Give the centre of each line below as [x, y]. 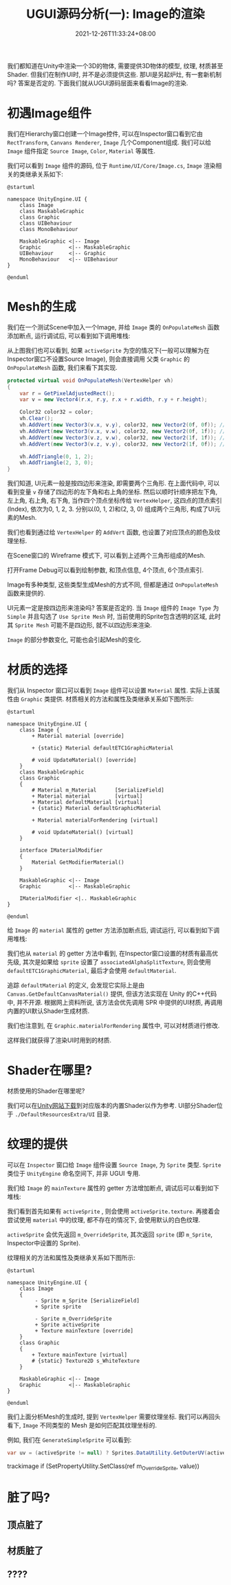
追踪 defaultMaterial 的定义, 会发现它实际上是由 [76, 985]
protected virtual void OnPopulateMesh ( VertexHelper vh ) [90, 380]
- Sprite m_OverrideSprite [73, 1319]
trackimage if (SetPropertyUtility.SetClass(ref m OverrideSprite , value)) [103, 1467]
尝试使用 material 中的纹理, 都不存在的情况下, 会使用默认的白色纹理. [104, 1220]
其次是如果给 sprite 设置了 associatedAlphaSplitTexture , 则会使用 [117, 962]
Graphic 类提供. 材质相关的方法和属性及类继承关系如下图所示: [107, 699]
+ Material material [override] [78, 736]
